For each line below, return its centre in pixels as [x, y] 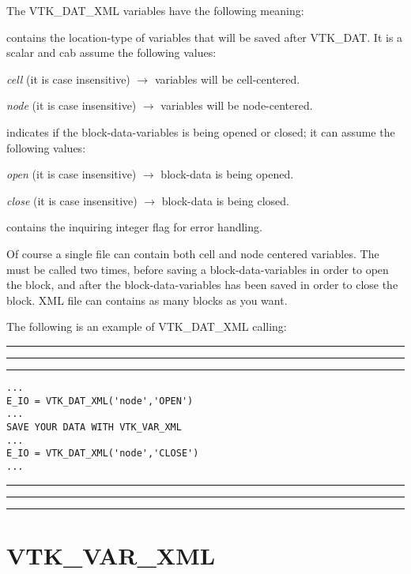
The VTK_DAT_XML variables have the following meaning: [155, 10]
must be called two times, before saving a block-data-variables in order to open [198, 269]
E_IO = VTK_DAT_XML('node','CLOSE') [103, 454]
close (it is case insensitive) [72, 200]
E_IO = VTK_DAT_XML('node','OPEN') [100, 401]
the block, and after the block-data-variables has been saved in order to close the [202, 285]
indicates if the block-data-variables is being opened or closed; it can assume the [201, 131]
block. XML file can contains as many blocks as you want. [147, 300]
